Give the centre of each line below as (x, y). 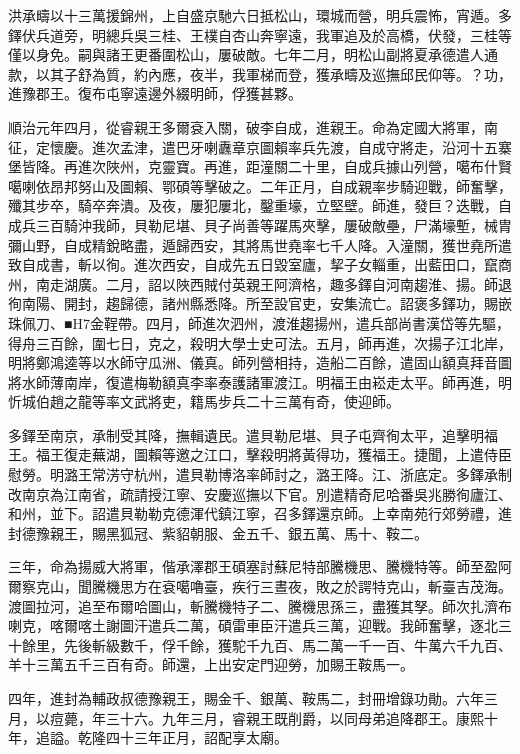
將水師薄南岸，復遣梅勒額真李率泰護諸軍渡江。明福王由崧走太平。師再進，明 (260, 381)
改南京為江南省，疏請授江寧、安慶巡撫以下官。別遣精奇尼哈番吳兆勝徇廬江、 (260, 493)
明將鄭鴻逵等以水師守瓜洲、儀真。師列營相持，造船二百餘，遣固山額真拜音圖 (260, 362)
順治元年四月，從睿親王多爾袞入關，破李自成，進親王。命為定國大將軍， (246, 126)
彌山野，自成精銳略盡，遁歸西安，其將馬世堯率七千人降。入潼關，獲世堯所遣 (260, 244)
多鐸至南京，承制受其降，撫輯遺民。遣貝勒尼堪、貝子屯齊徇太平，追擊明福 (253, 434)
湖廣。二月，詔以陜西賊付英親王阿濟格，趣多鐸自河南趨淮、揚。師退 (287, 283)
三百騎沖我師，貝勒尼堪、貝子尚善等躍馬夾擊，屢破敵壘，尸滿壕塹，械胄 (273, 224)
